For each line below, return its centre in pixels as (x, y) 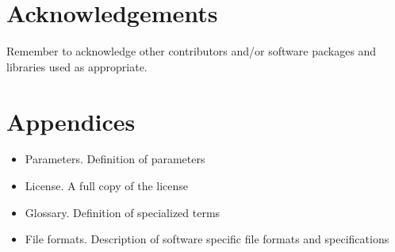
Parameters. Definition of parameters (115, 159)
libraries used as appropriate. (77, 66)
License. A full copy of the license (107, 186)
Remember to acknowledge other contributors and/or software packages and (192, 51)
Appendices (71, 121)
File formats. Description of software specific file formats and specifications (207, 239)
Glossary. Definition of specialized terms (123, 212)
